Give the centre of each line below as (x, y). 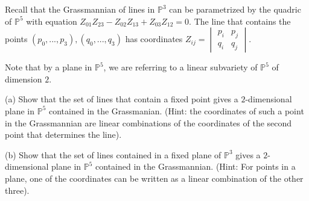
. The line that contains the (240, 21)
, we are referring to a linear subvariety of (180, 67)
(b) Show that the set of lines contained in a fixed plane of (113, 154)
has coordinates (154, 39)
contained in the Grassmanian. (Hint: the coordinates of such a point (176, 110)
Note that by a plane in (49, 67)
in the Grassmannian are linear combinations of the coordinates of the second (148, 122)
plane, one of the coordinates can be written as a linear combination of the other (154, 178)
